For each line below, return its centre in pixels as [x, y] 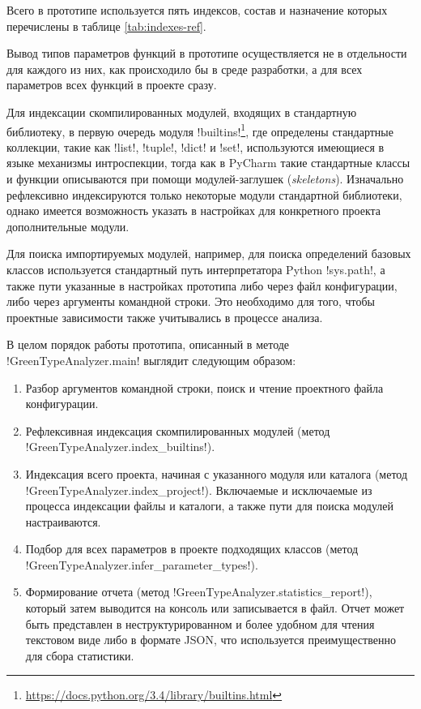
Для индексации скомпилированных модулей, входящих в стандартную [182, 112]
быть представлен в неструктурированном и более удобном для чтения [200, 623]
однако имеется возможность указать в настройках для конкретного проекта [194, 211]
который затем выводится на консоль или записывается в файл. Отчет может [215, 608]
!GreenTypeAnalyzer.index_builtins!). [120, 447]
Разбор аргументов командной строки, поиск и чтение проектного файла [204, 387]
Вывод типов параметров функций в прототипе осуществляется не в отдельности [207, 53]
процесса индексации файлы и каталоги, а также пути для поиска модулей [209, 506]
